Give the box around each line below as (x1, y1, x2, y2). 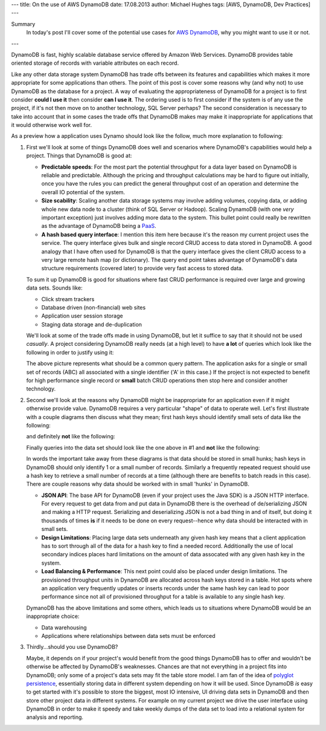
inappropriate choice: (26, 612, 80, 620)
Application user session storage (41, 312, 123, 320)
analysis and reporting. (26, 713, 84, 721)
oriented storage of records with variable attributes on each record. (11, 59, 179, 67)
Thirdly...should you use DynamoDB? (26, 643, 118, 651)
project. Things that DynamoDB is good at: (26, 152, 132, 160)
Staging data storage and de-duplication (41, 320, 142, 328)
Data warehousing (41, 623, 87, 631)
